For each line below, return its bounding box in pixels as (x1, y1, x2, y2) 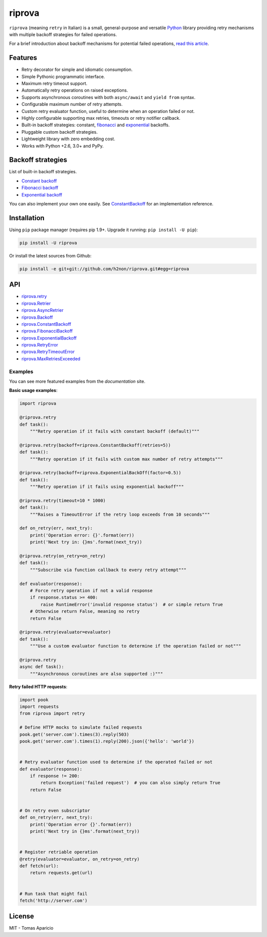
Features (9, 53, 37, 62)
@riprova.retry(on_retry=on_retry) (19, 553, 106, 559)
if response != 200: (30, 773, 80, 779)
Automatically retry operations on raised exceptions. (21, 87, 128, 94)
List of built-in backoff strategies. (9, 169, 77, 175)
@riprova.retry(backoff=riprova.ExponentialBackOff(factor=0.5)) (19, 470, 181, 476)
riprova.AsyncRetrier (21, 307, 64, 313)
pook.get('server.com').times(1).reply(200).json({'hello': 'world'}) (19, 738, 195, 744)
